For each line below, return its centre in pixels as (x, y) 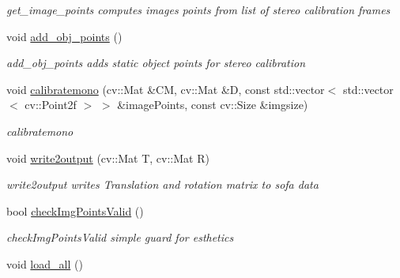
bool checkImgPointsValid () (75, 210)
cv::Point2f (51, 105)
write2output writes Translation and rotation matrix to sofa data (162, 184)
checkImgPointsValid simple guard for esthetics (120, 237)
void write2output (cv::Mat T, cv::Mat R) (108, 158)
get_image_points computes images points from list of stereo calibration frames (198, 9)
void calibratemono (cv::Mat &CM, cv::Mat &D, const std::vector (166, 89)
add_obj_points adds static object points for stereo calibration (156, 63)
